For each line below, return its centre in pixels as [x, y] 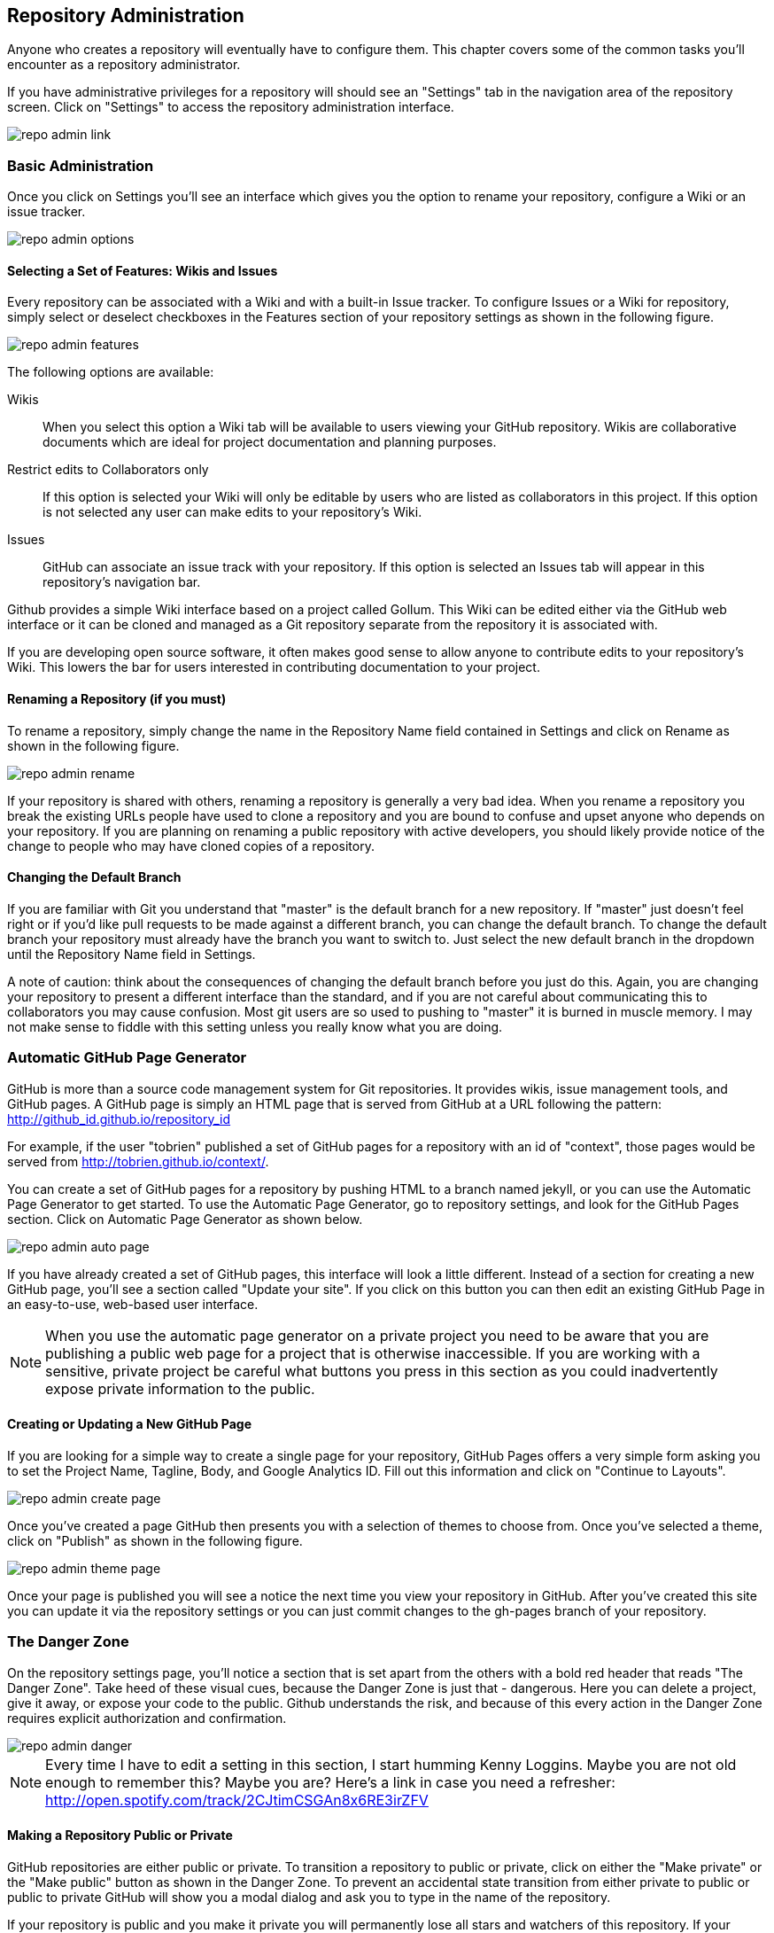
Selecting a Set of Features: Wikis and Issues [143, 270]
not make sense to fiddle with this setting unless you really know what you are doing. [255, 1026]
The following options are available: [111, 372]
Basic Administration [81, 165]
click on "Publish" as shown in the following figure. [155, 1540]
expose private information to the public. [180, 1388]
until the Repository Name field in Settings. [132, 954]
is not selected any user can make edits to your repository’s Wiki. [232, 512]
